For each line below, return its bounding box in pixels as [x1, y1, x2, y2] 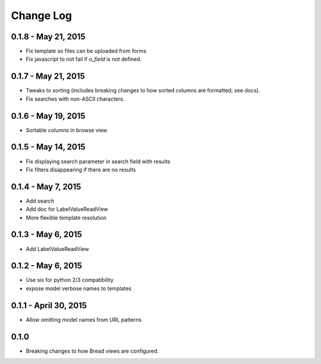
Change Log [11, 9, 73, 22]
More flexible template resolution [26, 214, 107, 221]
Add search [26, 197, 55, 204]
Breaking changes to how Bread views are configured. [26, 347, 159, 354]
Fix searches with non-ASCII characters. [26, 95, 125, 102]
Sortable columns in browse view [26, 126, 108, 133]
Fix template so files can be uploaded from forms [26, 48, 147, 55]
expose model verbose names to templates [26, 285, 132, 292]
